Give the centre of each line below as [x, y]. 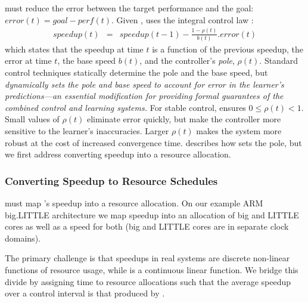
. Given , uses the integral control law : [183, 19]
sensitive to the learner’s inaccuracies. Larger [87, 131]
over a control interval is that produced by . [85, 293]
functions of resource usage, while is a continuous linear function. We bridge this [152, 269]
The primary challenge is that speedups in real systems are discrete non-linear [147, 258]
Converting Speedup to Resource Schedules [111, 180]
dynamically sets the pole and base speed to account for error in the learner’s [144, 84]
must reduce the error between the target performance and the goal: [129, 8]
